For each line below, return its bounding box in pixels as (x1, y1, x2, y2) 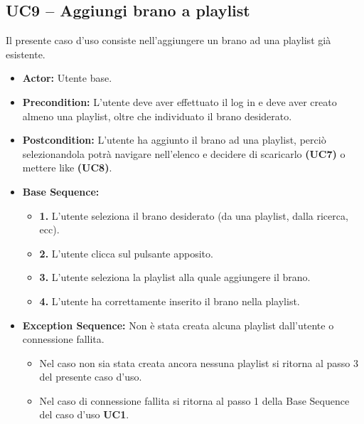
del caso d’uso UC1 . (39, 407, 129, 422)
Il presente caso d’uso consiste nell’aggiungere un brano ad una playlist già (6, 33, 331, 48)
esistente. (6, 46, 45, 61)
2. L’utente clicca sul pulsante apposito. (39, 245, 213, 260)
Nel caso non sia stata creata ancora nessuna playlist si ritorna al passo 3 (39, 355, 359, 370)
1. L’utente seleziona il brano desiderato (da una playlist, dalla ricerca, (39, 208, 348, 223)
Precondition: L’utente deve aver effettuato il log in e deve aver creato (22, 94, 337, 109)
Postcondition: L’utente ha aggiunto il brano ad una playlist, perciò (22, 132, 326, 147)
